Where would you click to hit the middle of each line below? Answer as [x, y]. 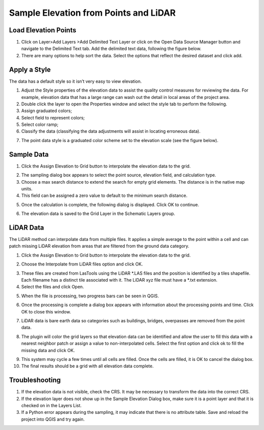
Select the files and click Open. [53, 287]
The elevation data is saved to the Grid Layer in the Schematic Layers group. [98, 214]
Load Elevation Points [43, 30]
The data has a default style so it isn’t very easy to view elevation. [75, 81]
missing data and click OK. [48, 350]
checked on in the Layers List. [51, 405]
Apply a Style [30, 69]
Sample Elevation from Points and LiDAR [92, 13]
